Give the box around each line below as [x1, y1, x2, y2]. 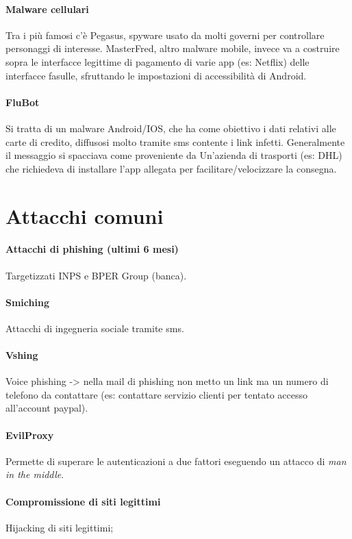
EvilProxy [5, 427, 54, 442]
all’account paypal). [5, 401, 88, 415]
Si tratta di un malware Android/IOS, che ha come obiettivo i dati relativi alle [5, 121, 336, 135]
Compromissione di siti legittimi [5, 494, 161, 508]
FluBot [5, 95, 40, 109]
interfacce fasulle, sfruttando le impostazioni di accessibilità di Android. [5, 68, 307, 82]
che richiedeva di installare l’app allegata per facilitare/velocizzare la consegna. [5, 161, 337, 175]
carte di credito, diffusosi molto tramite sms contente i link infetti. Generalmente [5, 134, 345, 149]
